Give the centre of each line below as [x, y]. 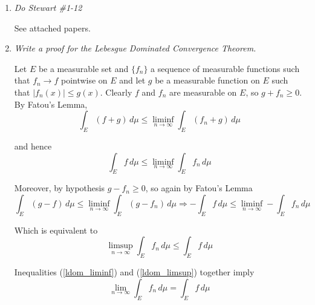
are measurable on [203, 92]
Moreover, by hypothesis [59, 188]
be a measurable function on [207, 80]
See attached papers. [52, 28]
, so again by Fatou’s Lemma [199, 188]
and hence [33, 146]
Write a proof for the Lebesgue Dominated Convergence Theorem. [135, 48]
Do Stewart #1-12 [48, 7]
